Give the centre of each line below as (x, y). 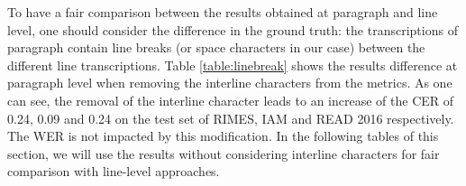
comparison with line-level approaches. (114, 171)
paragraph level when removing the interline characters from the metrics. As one (230, 83)
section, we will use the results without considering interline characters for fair (224, 153)
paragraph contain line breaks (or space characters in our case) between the (216, 47)
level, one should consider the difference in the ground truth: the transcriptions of (233, 29)
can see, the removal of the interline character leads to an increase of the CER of (231, 100)
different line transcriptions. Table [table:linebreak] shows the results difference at (233, 65)
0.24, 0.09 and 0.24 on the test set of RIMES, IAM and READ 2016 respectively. (231, 118)
